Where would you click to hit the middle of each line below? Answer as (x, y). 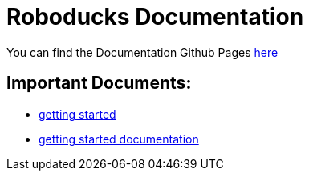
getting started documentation (119, 139)
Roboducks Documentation (155, 17)
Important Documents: (99, 83)
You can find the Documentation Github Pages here (142, 52)
